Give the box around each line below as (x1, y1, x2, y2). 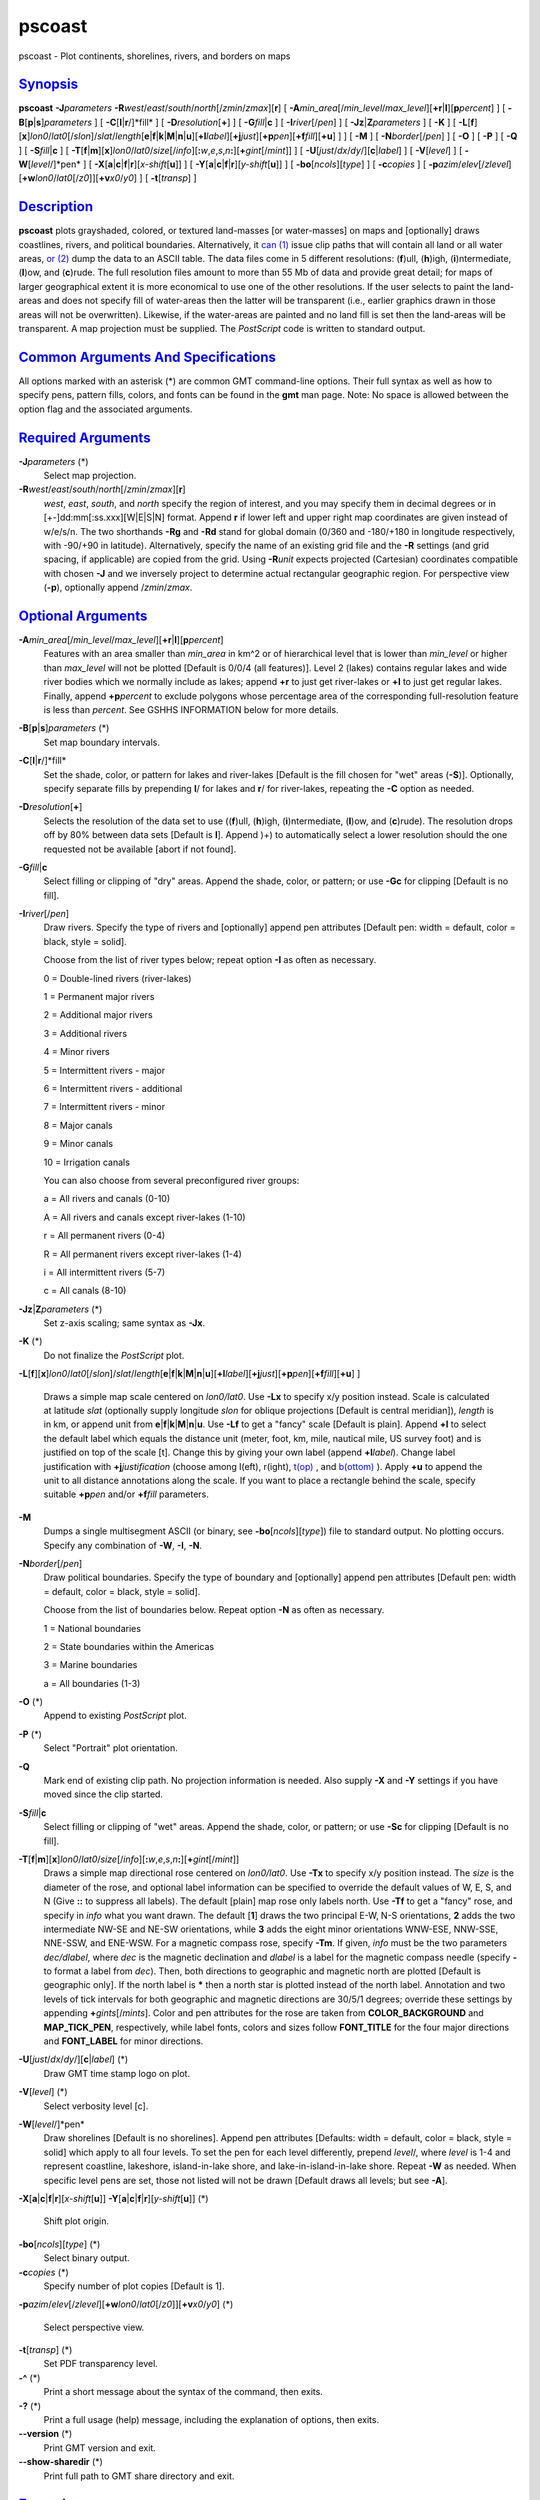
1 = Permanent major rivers (43, 991, 155, 1003)
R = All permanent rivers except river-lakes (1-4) (43, 1248, 242, 1260)
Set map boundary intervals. (43, 736, 160, 748)
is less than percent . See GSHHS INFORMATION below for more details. (43, 704, 339, 716)
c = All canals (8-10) (43, 1285, 127, 1297)
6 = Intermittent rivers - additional (43, 1083, 183, 1094)
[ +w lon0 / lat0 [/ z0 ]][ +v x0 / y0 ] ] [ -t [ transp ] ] (18, 172, 197, 184)
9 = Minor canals (43, 1138, 114, 1150)
